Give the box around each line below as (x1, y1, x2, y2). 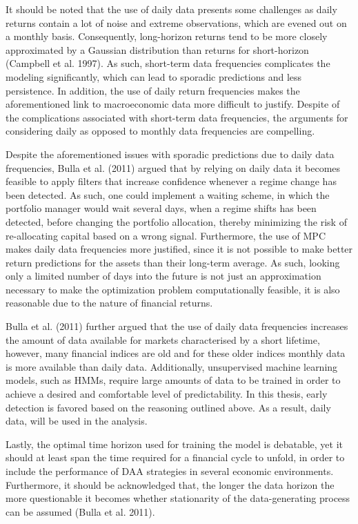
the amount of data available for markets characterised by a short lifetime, (6, 332, 320, 347)
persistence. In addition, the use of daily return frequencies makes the (6, 83, 300, 97)
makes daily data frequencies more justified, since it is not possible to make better (6, 242, 353, 256)
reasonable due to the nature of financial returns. (6, 295, 213, 310)
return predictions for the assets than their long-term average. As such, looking (6, 255, 340, 269)
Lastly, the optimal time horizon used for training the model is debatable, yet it (6, 436, 344, 451)
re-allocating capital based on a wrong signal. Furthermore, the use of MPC (6, 228, 326, 242)
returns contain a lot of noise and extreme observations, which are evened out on (6, 15, 347, 30)
